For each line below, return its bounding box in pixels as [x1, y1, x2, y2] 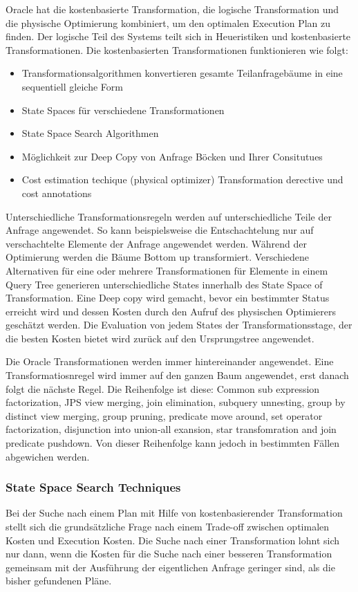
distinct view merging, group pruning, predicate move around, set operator [6, 408, 323, 423]
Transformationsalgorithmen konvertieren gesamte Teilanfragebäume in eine [21, 66, 343, 80]
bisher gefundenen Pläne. [6, 573, 112, 588]
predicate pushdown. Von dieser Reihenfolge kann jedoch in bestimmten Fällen [6, 436, 340, 450]
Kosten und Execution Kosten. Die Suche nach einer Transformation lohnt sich [6, 533, 340, 547]
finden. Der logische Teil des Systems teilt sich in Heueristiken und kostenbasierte [6, 29, 351, 44]
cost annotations [21, 185, 92, 200]
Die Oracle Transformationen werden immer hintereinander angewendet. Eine [6, 354, 334, 369]
